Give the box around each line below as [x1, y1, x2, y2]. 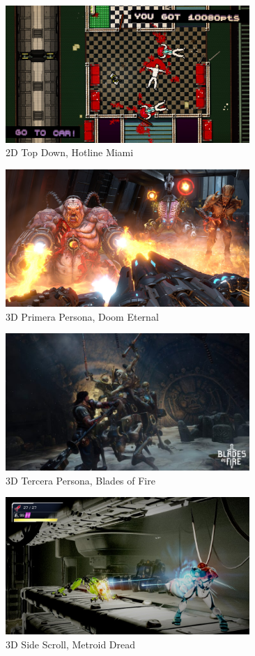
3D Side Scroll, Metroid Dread [6, 636, 136, 651]
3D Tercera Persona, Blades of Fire [6, 473, 155, 487]
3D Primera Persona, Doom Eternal [6, 309, 159, 323]
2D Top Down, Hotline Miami [6, 145, 134, 160]
